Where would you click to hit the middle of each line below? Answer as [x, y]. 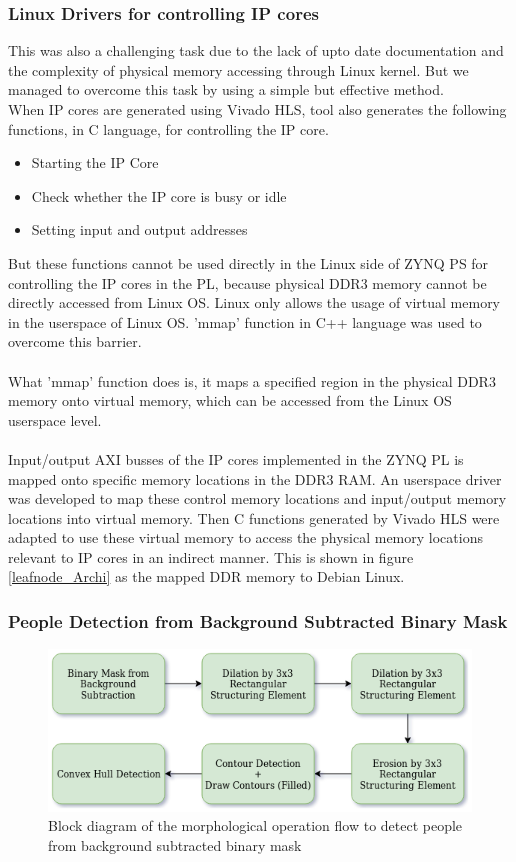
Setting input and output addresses [139, 229]
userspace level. [55, 419]
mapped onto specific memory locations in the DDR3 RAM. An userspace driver [255, 478]
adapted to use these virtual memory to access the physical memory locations [245, 537]
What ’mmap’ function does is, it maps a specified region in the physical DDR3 [252, 380]
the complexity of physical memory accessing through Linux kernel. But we [238, 69]
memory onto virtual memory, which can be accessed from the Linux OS [230, 400]
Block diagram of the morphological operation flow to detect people [255, 825]
